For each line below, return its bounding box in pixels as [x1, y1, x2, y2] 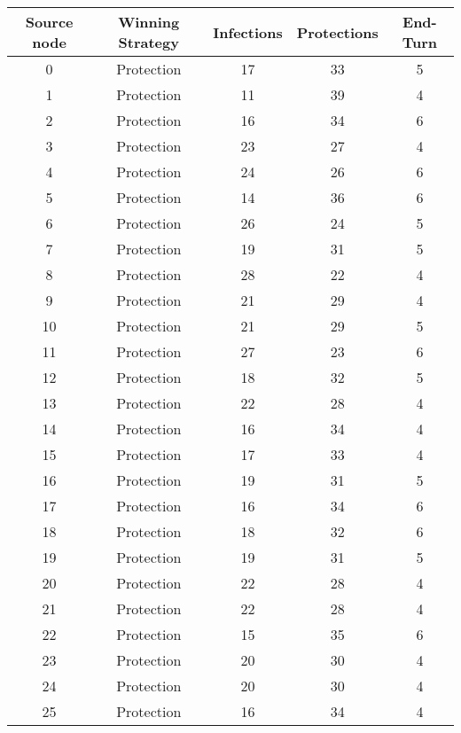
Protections [296, 21, 379, 43]
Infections [213, 21, 283, 43]
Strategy [118, 32, 179, 52]
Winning [118, 12, 180, 32]
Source [25, 12, 74, 32]
